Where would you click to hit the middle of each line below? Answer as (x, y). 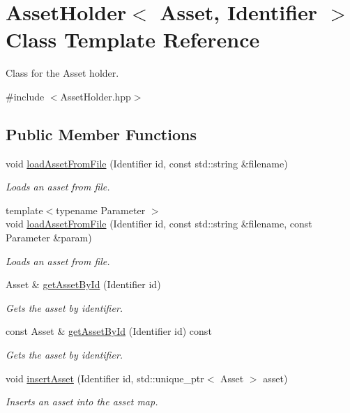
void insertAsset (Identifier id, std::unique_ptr (105, 378)
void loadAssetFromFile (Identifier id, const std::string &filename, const (159, 224)
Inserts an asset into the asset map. (82, 401)
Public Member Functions (101, 134)
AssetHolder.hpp (96, 96)
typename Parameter (101, 210)
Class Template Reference (133, 39)
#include (25, 96)
